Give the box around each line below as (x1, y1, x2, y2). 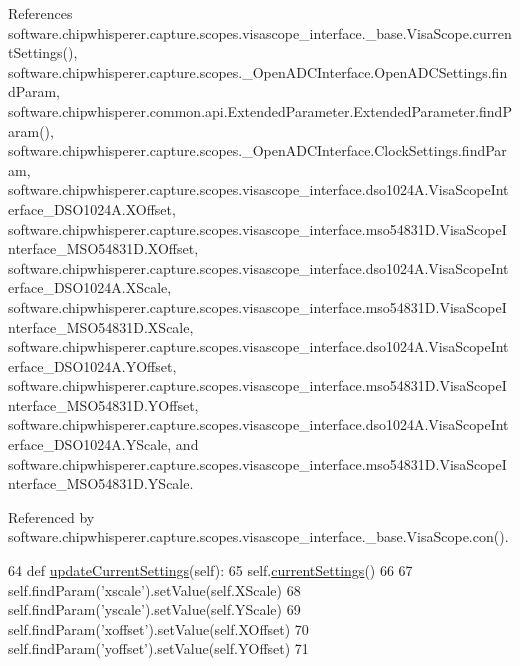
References (8, 3, 73, 23)
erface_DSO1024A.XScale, (8, 277, 172, 298)
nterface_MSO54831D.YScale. (8, 473, 194, 494)
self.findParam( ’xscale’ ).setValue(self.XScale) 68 (8, 579, 301, 600)
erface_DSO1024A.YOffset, (8, 355, 177, 376)
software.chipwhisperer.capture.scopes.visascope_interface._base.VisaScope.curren (8, 22, 512, 43)
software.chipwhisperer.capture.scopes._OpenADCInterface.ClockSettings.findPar (8, 140, 507, 161)
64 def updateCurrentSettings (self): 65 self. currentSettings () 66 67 (8, 560, 413, 581)
